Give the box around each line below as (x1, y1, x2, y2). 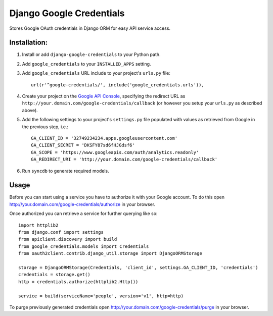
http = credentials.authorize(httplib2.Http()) (18, 279, 139, 285)
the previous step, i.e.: (22, 124, 68, 130)
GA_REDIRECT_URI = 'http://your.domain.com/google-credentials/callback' (31, 156, 218, 163)
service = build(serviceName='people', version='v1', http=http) (18, 293, 184, 299)
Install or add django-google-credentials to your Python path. (22, 51, 161, 58)
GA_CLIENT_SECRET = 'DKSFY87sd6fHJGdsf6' (31, 142, 135, 148)
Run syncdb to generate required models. (22, 168, 110, 174)
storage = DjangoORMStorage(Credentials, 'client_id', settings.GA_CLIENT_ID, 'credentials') (18, 265, 258, 270)
